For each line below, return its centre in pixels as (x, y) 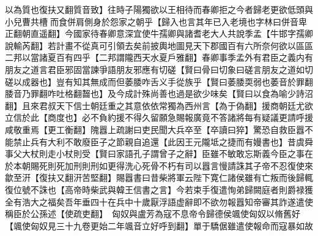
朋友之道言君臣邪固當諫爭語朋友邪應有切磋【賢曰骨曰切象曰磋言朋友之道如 (155, 69)
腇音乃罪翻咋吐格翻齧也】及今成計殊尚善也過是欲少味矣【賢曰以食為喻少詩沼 (159, 93)
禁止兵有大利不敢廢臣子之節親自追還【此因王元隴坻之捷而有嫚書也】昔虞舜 (163, 141)
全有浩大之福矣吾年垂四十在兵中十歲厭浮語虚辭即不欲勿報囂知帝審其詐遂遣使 (159, 201)
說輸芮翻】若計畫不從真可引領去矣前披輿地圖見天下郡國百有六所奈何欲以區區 (159, 45)
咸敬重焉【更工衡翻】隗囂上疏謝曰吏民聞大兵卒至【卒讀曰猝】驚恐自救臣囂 (155, 129)
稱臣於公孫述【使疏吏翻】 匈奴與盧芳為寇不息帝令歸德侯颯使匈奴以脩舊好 (153, 214)
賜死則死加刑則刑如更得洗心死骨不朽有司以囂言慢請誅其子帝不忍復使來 (172, 165)
